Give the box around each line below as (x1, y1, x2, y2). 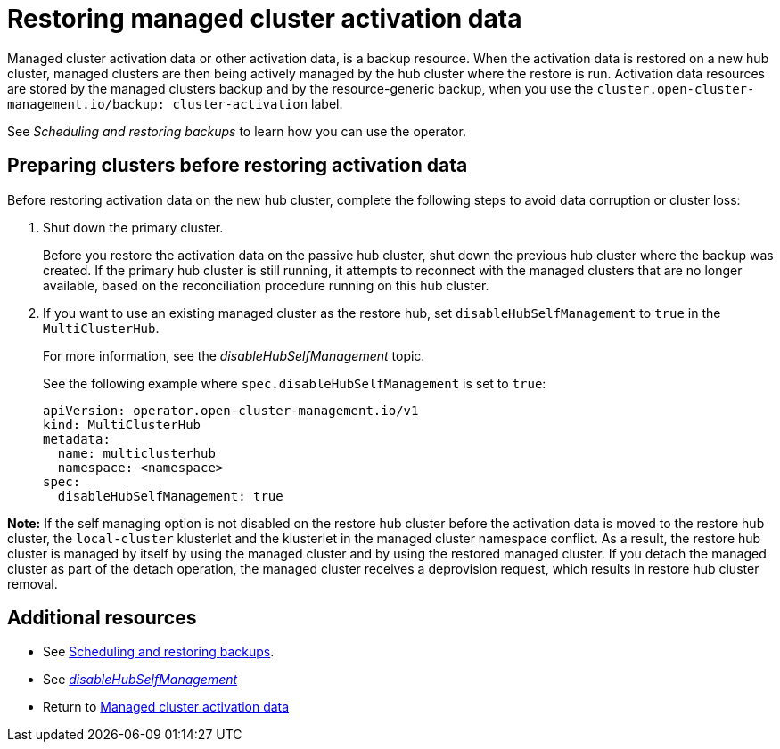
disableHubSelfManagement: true (57, 488, 283, 503)
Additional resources (7, 607, 197, 630)
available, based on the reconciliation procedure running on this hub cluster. (43, 277, 489, 293)
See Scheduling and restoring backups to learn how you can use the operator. (7, 123, 466, 139)
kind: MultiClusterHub (43, 417, 201, 432)
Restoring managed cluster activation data (7, 4, 522, 34)
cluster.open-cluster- (596, 81, 755, 96)
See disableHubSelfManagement (43, 672, 238, 688)
